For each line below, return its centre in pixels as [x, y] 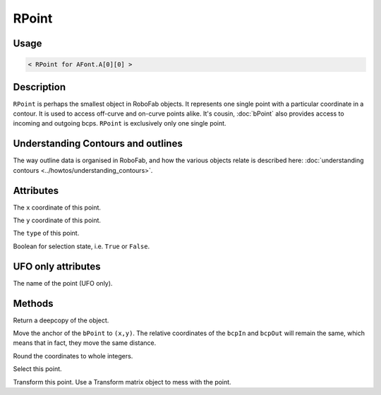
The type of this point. [46, 233]
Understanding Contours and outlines [98, 144]
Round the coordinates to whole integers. [73, 355]
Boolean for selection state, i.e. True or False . [81, 246]
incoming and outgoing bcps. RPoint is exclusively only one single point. [120, 123]
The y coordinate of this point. [57, 220]
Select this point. [38, 369]
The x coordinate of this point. [57, 207]
